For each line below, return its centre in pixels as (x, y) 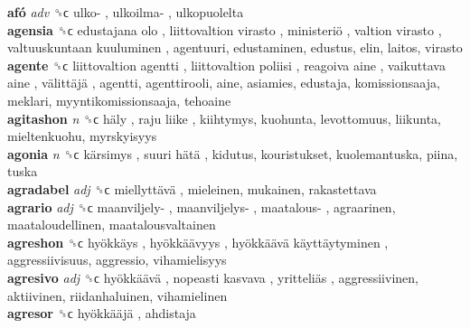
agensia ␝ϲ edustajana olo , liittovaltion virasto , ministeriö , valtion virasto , (225, 29)
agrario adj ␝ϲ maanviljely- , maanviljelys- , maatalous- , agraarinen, (202, 206)
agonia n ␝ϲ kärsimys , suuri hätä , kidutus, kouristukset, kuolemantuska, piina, (233, 153)
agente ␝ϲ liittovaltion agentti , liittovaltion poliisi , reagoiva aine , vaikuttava (226, 65)
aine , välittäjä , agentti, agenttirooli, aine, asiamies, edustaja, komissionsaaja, (224, 83)
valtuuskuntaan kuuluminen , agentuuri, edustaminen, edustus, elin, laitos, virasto (235, 47)
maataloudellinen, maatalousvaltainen (112, 225)
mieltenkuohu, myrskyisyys (82, 136)
